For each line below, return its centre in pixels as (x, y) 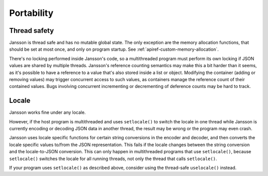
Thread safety (32, 31)
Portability (31, 13)
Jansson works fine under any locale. (48, 112)
